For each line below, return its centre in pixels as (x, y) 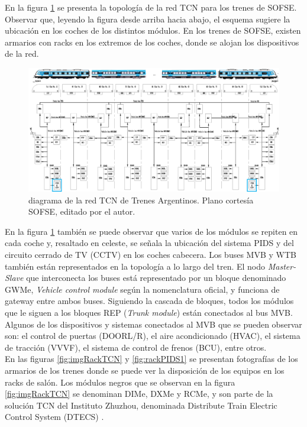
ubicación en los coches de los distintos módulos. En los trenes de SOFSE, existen (153, 30)
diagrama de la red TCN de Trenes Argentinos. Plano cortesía (141, 200)
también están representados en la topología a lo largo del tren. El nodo (135, 266)
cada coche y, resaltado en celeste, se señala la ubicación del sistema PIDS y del (149, 243)
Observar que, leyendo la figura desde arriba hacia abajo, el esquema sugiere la (148, 19)
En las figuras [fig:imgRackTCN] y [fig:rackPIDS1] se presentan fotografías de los (151, 359)
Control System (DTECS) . (54, 417)
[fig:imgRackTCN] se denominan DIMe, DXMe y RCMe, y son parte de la (139, 394)
